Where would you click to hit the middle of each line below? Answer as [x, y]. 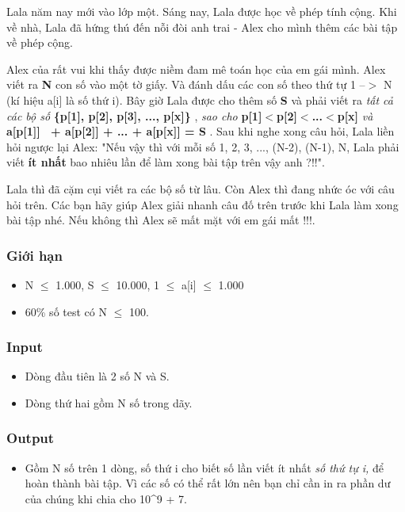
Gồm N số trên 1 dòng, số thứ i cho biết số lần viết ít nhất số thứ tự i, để [204, 467]
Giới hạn [34, 255]
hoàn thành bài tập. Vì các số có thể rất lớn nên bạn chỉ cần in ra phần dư [208, 483]
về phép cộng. [40, 42]
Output [31, 438]
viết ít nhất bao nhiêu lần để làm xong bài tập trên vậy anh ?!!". [166, 162]
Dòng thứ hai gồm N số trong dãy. [109, 402]
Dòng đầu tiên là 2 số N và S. [97, 376]
